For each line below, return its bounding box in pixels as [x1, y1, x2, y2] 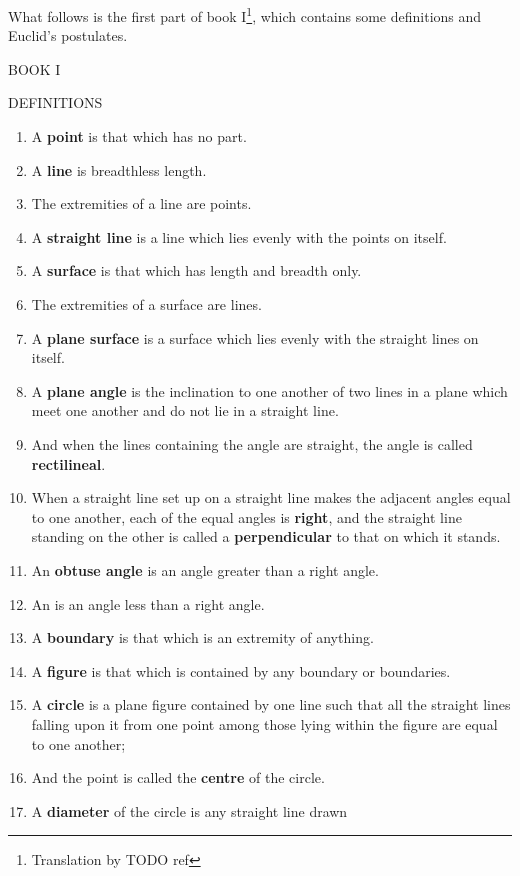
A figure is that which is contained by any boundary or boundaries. [31, 660, 451, 681]
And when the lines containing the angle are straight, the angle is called [31, 433, 473, 454]
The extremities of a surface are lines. [31, 294, 262, 314]
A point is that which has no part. [31, 126, 247, 147]
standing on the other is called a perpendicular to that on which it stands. [31, 526, 501, 547]
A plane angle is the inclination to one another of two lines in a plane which [31, 380, 508, 401]
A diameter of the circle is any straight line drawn [31, 800, 348, 821]
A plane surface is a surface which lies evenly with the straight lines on [31, 327, 479, 348]
